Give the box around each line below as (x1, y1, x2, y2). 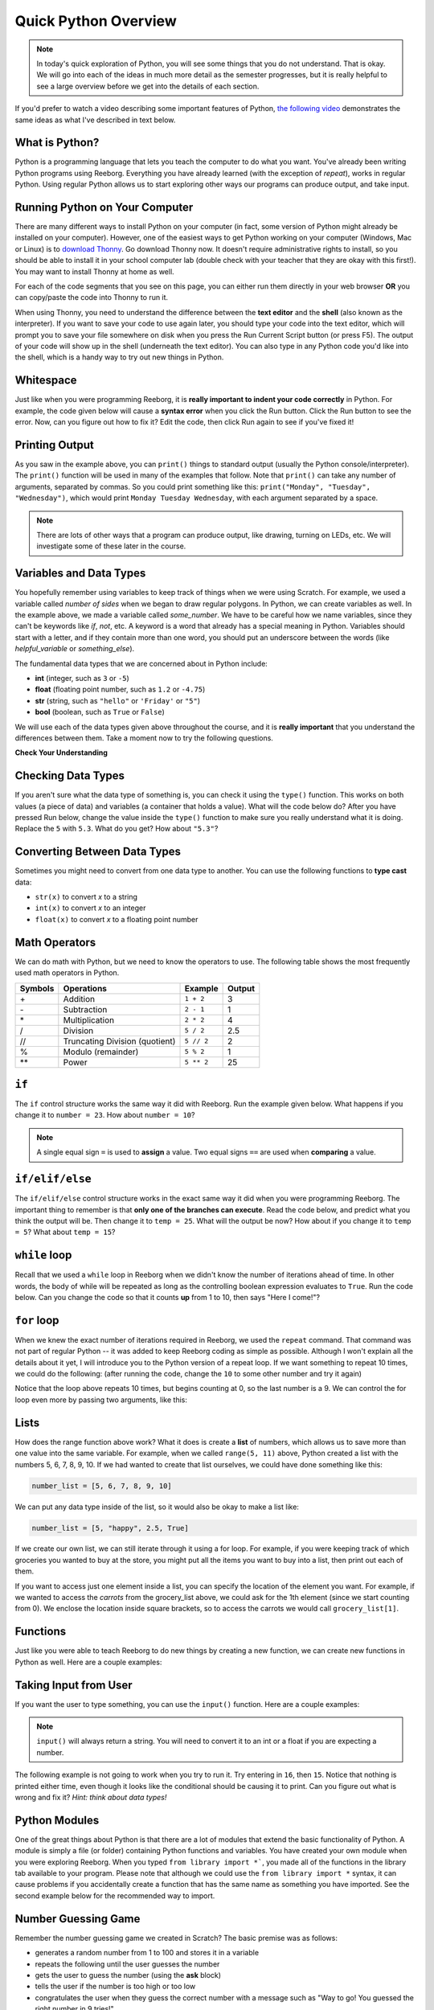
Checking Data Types (14, 769, 125, 783)
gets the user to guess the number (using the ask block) (35, 1970, 221, 1979)
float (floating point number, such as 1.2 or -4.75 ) (35, 684, 206, 695)
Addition (63, 993, 96, 1004)
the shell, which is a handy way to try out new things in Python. (14, 352, 224, 362)
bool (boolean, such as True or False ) (35, 708, 165, 717)
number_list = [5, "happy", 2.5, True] (31, 1524, 189, 1532)
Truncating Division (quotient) (63, 1036, 176, 1047)
